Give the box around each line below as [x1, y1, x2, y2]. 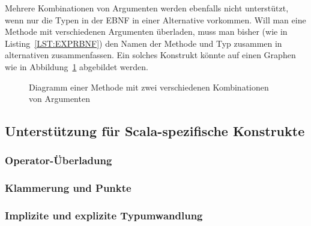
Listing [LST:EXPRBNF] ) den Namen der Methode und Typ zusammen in [5, 37, 282, 49]
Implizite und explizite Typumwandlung [5, 208, 203, 223]
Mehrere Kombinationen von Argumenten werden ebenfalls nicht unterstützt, [5, 2, 289, 14]
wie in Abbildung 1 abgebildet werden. [5, 60, 148, 73]
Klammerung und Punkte [5, 180, 131, 195]
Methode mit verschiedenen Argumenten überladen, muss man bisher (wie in [5, 25, 288, 38]
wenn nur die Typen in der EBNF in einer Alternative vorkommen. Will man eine [5, 13, 306, 26]
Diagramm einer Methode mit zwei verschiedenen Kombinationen [29, 80, 269, 93]
